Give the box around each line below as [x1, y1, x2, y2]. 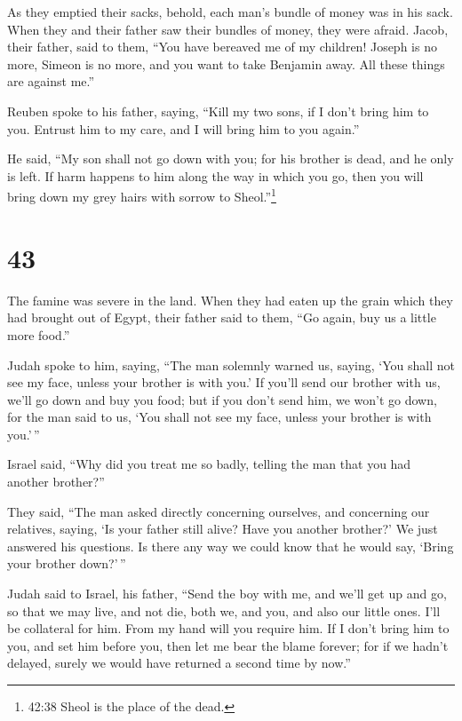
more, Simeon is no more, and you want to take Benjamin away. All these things [7, 54, 445, 73]
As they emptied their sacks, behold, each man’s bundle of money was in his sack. [7, 3, 453, 20]
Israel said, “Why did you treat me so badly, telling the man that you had [7, 455, 411, 473]
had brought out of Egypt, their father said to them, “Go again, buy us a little [7, 308, 436, 327]
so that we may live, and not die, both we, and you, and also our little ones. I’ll [7, 601, 441, 620]
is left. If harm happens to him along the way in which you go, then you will [7, 166, 424, 185]
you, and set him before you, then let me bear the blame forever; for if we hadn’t [7, 636, 449, 654]
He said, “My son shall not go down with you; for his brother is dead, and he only [7, 149, 454, 168]
